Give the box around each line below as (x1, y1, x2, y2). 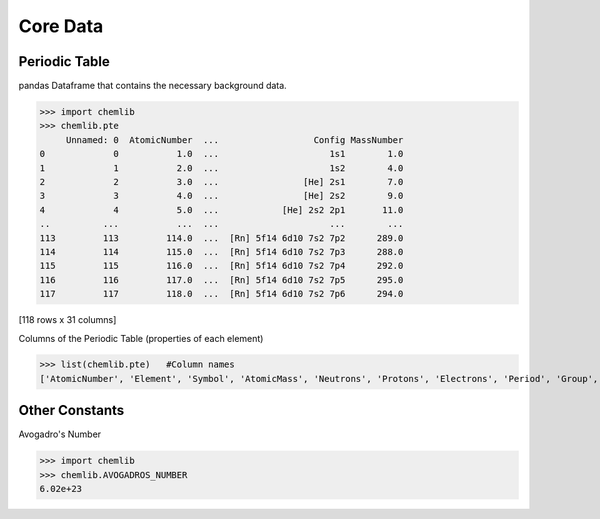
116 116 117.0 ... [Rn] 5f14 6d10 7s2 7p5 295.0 (39, 274, 404, 285)
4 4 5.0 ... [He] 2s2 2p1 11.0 (39, 204, 404, 215)
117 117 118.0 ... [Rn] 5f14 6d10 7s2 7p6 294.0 (39, 288, 404, 300)
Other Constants (18, 402, 125, 419)
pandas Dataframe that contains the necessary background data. (18, 80, 287, 92)
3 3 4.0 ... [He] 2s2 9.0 (39, 190, 404, 202)
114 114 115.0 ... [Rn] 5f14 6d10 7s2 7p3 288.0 (39, 246, 404, 257)
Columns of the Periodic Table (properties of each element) (18, 332, 264, 344)
